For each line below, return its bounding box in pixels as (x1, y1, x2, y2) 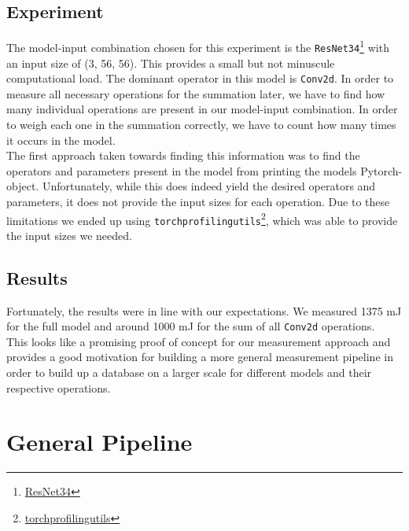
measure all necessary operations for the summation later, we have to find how (6, 85, 385, 101)
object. (6, 178, 39, 194)
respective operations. (6, 379, 111, 396)
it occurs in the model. (6, 131, 116, 148)
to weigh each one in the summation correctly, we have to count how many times (6, 116, 396, 132)
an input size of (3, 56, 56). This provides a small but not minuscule (6, 54, 335, 71)
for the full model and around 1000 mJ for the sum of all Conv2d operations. (6, 318, 375, 334)
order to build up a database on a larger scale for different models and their (6, 364, 372, 381)
